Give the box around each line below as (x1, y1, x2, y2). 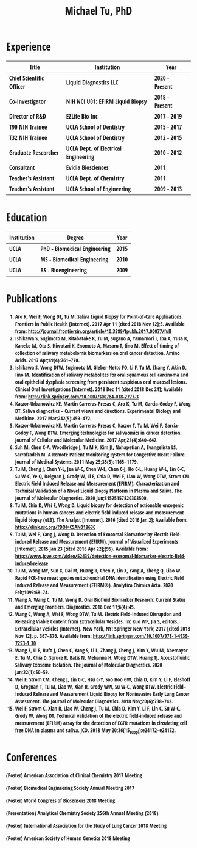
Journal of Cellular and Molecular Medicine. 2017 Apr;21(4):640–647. (15, 436, 158, 444)
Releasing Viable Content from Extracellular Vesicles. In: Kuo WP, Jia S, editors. (15, 617, 179, 625)
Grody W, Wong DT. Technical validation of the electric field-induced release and (15, 711, 182, 720)
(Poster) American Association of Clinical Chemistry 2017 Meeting (5, 771, 142, 779)
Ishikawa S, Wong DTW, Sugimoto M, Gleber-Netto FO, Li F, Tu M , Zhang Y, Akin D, (15, 363, 187, 371)
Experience (5, 39, 51, 54)
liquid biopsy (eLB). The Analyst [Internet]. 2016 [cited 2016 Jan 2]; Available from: (15, 516, 188, 524)
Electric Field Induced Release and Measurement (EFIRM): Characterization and (15, 479, 179, 488)
